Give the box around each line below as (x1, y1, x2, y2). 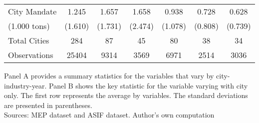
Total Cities (8, 34, 49, 46)
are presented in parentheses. (4, 99, 92, 110)
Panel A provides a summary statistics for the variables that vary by (4, 70, 214, 80)
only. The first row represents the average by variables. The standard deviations (4, 90, 248, 100)
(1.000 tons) (8, 20, 50, 31)
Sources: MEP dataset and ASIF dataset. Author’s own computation (4, 109, 215, 120)
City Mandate (8, 5, 57, 17)
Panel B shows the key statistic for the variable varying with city (49, 80, 248, 90)
